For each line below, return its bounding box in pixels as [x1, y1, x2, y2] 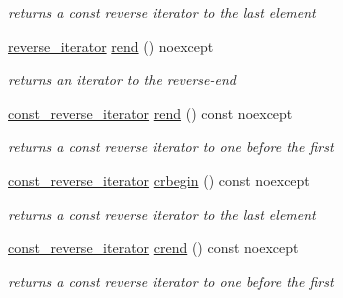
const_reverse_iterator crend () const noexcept [8, 237, 299, 258]
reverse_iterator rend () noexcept [8, 35, 214, 56]
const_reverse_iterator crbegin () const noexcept [8, 169, 310, 190]
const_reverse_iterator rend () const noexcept [8, 102, 293, 123]
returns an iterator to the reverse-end [8, 69, 236, 90]
